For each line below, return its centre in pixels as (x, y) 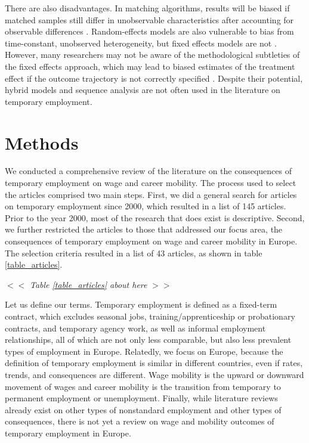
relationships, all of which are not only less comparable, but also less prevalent (148, 340)
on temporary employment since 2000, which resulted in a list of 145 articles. (146, 206)
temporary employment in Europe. (68, 433)
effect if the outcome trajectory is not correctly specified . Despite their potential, (154, 78)
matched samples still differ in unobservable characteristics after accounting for (149, 19)
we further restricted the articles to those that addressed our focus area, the (144, 229)
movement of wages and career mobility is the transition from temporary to (143, 386)
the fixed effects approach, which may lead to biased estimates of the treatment (150, 66)
